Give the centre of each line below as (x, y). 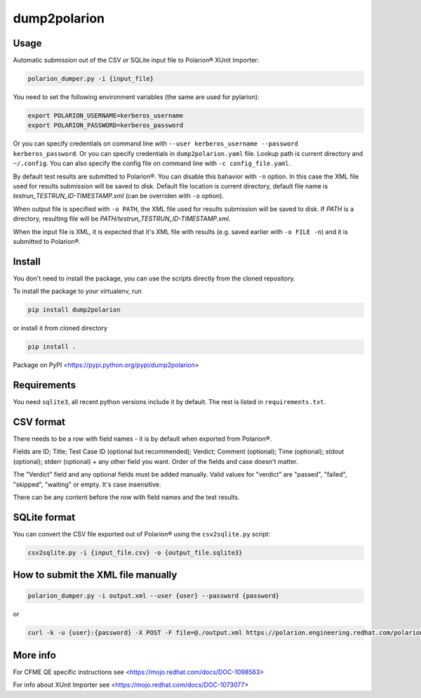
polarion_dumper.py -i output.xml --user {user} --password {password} (154, 596)
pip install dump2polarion (74, 310)
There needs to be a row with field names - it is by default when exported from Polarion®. (142, 439)
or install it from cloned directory (60, 328)
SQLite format (44, 517)
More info (34, 655)
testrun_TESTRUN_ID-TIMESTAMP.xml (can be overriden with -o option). (119, 196)
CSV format (39, 422)
